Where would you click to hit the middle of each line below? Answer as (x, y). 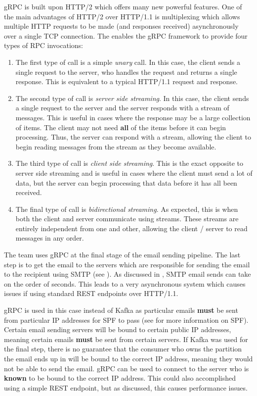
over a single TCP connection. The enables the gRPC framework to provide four (126, 35)
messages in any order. (50, 238)
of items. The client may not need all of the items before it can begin (121, 127)
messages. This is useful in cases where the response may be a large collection (133, 117)
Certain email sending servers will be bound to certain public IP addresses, (118, 329)
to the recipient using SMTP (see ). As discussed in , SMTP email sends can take (128, 274)
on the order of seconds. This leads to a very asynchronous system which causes (125, 283)
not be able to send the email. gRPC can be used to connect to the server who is (127, 368)
